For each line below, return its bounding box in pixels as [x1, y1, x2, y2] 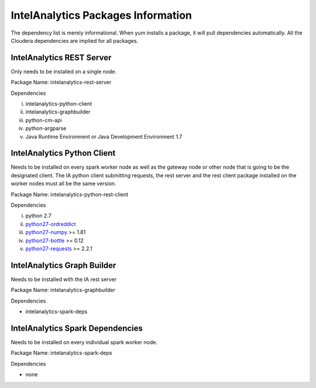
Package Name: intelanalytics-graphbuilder [11, 287, 116, 294]
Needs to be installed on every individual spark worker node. [11, 338, 158, 345]
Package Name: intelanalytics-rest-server [11, 79, 112, 86]
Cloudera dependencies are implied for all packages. [11, 37, 139, 44]
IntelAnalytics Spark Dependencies [11, 323, 143, 333]
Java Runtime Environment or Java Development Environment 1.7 [25, 133, 183, 140]
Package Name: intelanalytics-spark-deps [11, 349, 112, 356]
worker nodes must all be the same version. [11, 180, 116, 187]
